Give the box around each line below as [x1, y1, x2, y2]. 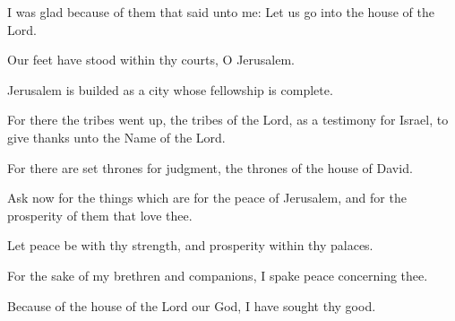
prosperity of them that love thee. [7, 205, 193, 224]
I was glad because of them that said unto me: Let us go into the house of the [7, 3, 434, 21]
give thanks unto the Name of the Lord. [7, 127, 226, 146]
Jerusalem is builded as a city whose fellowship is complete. [7, 80, 333, 99]
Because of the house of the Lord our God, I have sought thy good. [7, 296, 376, 315]
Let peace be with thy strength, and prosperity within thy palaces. [7, 236, 373, 255]
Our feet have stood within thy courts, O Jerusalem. [7, 50, 295, 69]
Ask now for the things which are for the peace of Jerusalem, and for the [7, 188, 407, 207]
